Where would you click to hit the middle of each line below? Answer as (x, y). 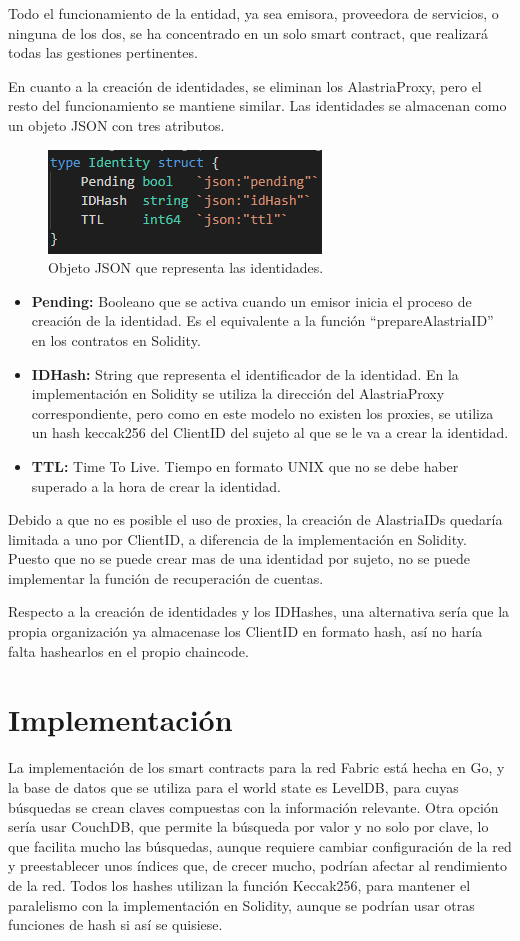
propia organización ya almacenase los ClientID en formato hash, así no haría (245, 631)
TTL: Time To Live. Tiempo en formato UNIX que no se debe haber (245, 465)
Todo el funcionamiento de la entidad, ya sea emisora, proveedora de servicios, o (253, 13)
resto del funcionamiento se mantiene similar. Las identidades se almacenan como (257, 105)
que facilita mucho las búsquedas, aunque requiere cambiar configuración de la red (260, 845)
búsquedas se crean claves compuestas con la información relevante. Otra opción (253, 806)
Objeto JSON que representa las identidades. (186, 267)
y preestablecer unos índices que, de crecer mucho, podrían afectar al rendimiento (258, 865)
